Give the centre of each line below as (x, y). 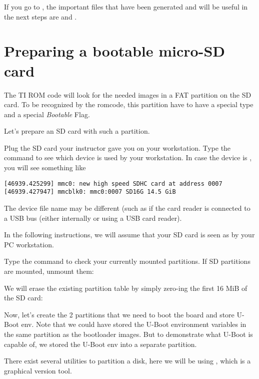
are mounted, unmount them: (49, 271)
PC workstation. (29, 244)
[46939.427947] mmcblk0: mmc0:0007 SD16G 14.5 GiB (90, 192)
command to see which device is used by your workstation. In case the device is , (128, 157)
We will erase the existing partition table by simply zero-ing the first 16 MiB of (126, 288)
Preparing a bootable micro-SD (114, 51)
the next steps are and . (40, 16)
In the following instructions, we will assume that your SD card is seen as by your (129, 235)
